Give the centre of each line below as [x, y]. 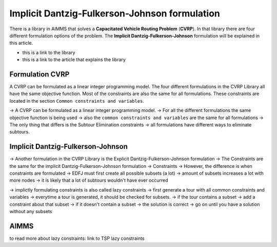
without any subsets [31, 211]
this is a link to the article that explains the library [74, 60]
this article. [21, 43]
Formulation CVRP [39, 74]
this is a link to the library [49, 52]
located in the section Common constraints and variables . [77, 101]
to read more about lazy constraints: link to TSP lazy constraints [77, 238]
